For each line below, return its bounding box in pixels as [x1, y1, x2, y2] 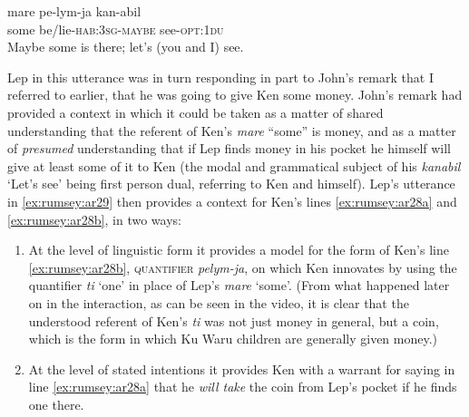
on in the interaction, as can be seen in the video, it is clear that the [28, 293, 409, 312]
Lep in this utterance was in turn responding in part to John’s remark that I [7, 67, 434, 86]
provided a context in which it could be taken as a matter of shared [7, 102, 384, 121]
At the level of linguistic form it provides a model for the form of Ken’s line [28, 240, 449, 259]
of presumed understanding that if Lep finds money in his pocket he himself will [7, 139, 452, 158]
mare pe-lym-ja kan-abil [7, 2, 142, 20]
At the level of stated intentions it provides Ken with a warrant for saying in [28, 359, 455, 378]
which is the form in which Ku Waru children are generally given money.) [28, 329, 438, 348]
